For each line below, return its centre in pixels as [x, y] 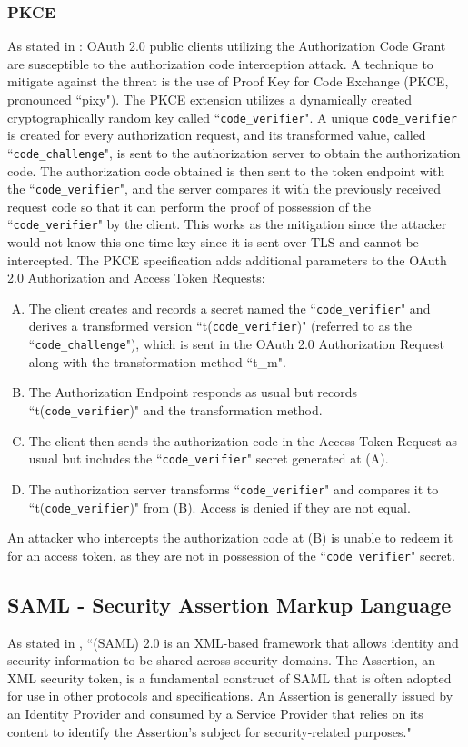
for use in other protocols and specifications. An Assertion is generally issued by [230, 696]
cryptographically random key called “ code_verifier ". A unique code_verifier [232, 117]
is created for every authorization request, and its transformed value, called [217, 135]
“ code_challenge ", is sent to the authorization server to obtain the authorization [234, 152]
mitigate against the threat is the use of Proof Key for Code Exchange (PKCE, [228, 81]
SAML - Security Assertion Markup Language [229, 604]
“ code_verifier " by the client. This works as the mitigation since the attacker [227, 224]
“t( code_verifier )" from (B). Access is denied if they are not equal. [219, 507]
